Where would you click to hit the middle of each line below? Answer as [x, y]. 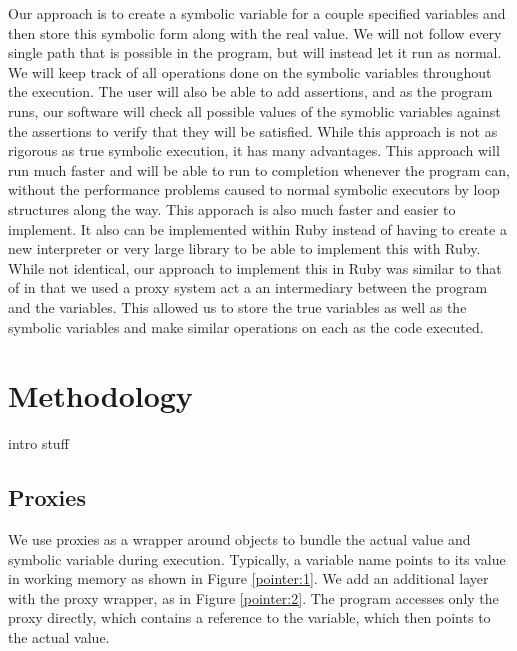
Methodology [100, 395]
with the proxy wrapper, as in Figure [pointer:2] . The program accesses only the [253, 597]
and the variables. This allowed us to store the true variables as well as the [237, 306]
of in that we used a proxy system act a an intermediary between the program [248, 287]
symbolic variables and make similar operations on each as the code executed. [246, 326]
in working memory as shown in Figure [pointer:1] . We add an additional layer [248, 578]
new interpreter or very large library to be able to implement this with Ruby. [244, 248]
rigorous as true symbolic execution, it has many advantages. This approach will [254, 150]
